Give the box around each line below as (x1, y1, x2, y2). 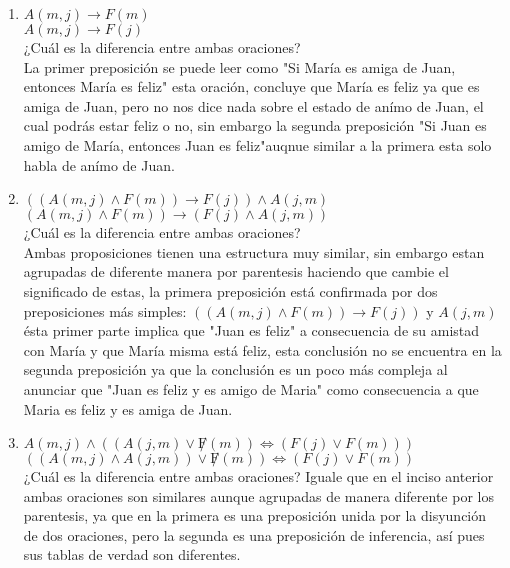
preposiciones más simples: (23, 300, 187, 321)
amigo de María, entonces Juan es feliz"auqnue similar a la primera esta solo (23, 134, 492, 155)
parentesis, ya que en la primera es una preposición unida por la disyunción (23, 505, 487, 526)
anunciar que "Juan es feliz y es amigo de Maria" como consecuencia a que (23, 378, 479, 399)
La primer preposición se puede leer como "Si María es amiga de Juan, (23, 56, 456, 77)
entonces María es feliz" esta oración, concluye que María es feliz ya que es (23, 76, 480, 97)
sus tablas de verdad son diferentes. (23, 544, 241, 565)
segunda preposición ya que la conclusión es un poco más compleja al (23, 359, 448, 380)
